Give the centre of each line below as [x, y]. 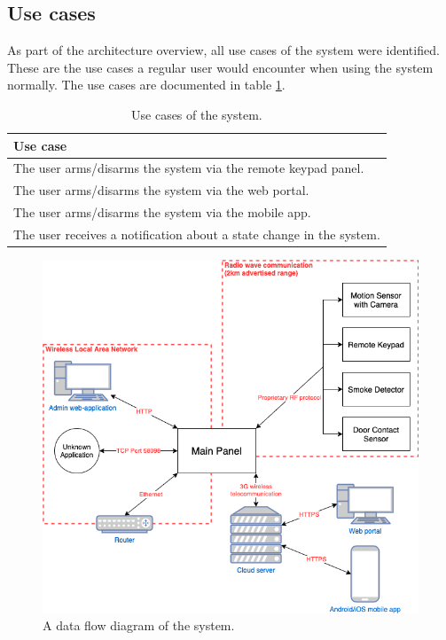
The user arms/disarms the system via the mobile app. [162, 212]
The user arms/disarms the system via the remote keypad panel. [189, 168]
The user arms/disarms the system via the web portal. [161, 190]
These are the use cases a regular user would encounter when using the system [220, 67]
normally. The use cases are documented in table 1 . [146, 85]
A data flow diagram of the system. [139, 625]
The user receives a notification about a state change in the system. [197, 234]
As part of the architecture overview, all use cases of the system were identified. [223, 50]
